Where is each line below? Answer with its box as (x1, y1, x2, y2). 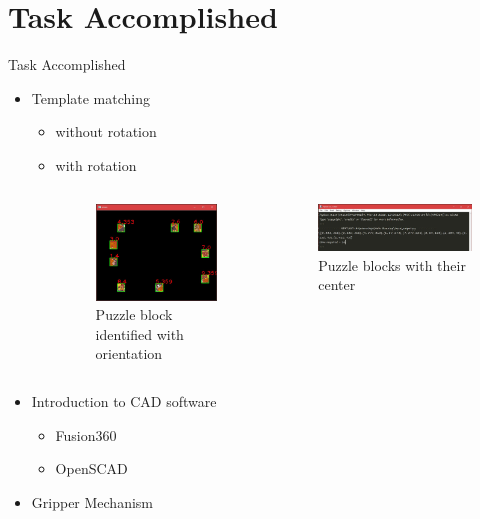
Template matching (31, 87, 151, 108)
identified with (95, 323, 184, 344)
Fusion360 (55, 424, 117, 445)
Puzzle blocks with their (318, 254, 466, 275)
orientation (95, 343, 163, 364)
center (318, 274, 356, 295)
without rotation (55, 121, 157, 142)
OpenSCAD (55, 458, 128, 479)
